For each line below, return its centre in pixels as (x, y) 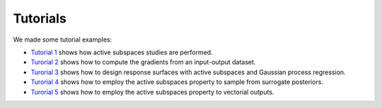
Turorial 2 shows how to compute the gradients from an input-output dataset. (143, 62)
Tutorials (40, 18)
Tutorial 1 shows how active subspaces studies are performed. (122, 52)
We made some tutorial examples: (63, 40)
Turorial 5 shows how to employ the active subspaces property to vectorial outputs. (152, 92)
